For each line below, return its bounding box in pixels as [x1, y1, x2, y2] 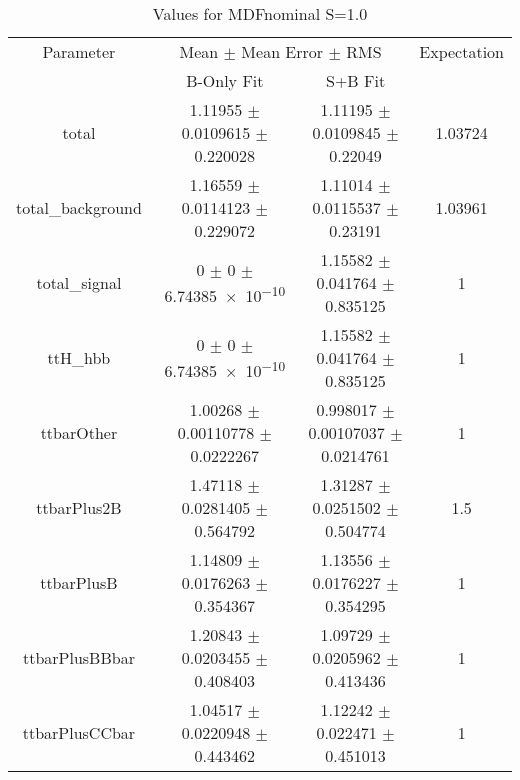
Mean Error [241, 40, 324, 63]
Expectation [419, 40, 504, 63]
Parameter [42, 40, 116, 63]
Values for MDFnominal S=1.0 [152, 2, 368, 25]
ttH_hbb [47, 346, 111, 369]
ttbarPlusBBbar [22, 646, 135, 669]
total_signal [36, 271, 122, 294]
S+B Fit [325, 69, 386, 92]
